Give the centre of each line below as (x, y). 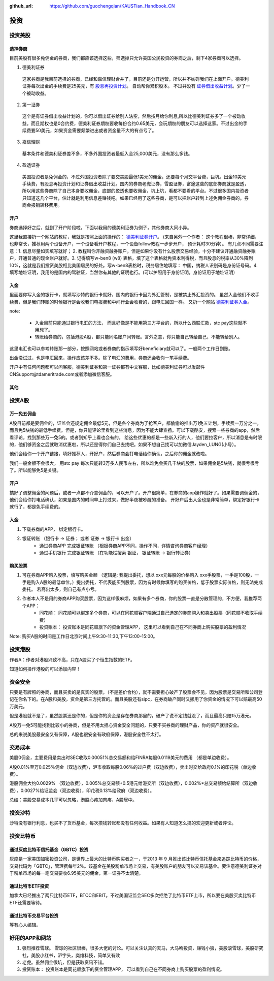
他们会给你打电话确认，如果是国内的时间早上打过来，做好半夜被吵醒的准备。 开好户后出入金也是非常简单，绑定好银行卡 (134, 499)
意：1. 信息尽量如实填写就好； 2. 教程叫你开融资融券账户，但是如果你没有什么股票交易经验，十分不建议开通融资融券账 (133, 251)
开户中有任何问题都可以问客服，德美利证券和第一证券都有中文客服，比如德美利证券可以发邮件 (107, 367)
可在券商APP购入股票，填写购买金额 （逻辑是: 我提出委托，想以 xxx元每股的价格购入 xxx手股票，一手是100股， (138, 575)
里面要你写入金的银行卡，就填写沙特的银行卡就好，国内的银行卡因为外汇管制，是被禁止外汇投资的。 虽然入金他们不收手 (134, 295)
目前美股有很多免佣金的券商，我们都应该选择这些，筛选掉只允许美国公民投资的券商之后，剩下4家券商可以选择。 (126, 58)
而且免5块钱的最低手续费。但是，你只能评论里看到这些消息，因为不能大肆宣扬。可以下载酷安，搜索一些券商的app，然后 (135, 430)
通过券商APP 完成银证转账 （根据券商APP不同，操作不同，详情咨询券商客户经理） (125, 546)
